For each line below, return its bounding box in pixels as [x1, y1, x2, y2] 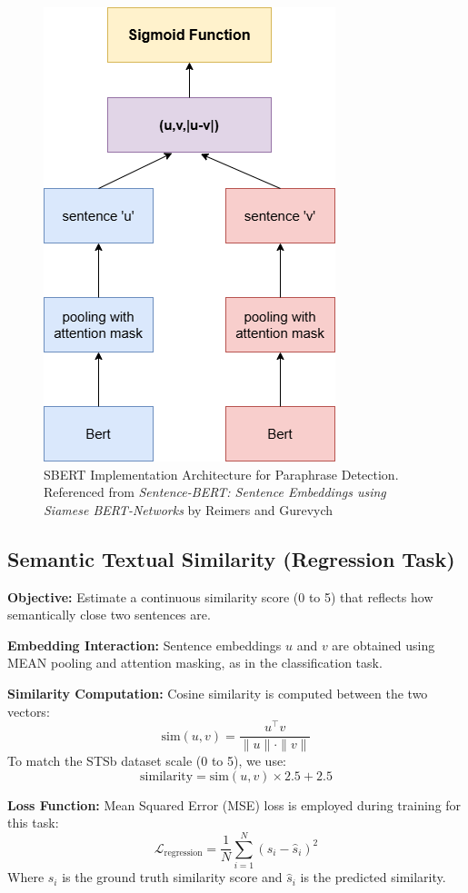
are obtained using [332, 635, 435, 654]
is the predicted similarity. [300, 868, 446, 887]
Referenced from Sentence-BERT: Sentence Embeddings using [44, 482, 386, 501]
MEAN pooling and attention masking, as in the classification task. [7, 653, 383, 672]
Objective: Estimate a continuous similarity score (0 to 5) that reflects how [7, 587, 433, 606]
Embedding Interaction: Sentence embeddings [7, 635, 282, 654]
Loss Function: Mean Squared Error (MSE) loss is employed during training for [7, 795, 462, 814]
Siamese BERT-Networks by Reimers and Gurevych [44, 500, 334, 519]
